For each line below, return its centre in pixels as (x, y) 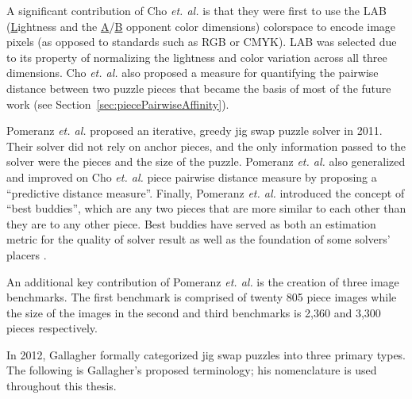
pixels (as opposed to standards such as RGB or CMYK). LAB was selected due (202, 42)
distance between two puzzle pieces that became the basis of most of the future (199, 88)
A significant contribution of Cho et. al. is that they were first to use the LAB (196, 10)
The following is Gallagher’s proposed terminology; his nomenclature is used (192, 370)
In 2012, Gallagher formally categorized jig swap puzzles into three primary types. (206, 354)
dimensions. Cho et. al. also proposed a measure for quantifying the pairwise (193, 73)
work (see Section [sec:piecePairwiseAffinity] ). (118, 104)
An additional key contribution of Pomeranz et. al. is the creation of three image (203, 281)
